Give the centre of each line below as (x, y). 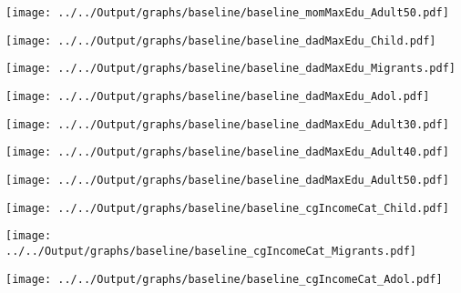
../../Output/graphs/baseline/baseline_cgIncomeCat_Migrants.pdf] (211, 251)
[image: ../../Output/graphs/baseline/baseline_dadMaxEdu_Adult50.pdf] (227, 180)
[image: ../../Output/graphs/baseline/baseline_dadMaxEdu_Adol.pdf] (218, 96)
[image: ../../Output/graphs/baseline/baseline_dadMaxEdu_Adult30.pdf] (227, 124)
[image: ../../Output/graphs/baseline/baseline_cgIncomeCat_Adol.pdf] (224, 279)
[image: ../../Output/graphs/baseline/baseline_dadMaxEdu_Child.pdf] (221, 40)
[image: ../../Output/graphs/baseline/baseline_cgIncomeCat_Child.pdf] (227, 208)
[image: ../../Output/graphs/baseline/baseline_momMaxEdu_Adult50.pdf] (227, 13)
